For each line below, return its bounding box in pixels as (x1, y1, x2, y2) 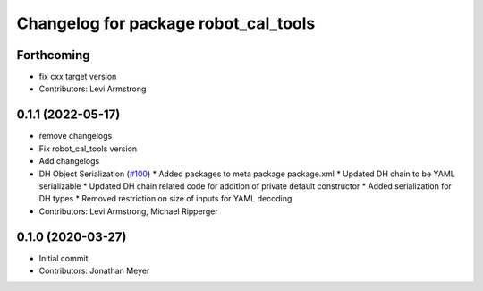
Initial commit (38, 252, 89, 263)
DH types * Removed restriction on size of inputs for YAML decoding (38, 193, 292, 204)
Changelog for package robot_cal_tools (16, 13, 316, 33)
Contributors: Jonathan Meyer (38, 265, 150, 276)
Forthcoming (16, 47, 90, 63)
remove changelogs (38, 131, 113, 141)
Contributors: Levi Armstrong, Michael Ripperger (38, 206, 218, 217)
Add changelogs (38, 156, 100, 167)
